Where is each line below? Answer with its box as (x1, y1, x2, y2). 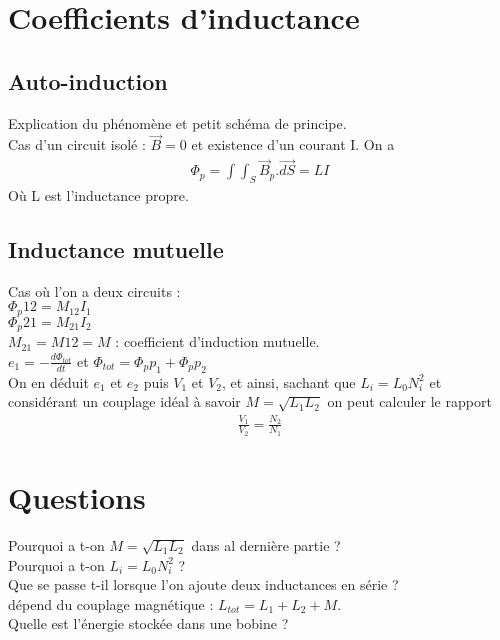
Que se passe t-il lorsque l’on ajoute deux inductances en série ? (8, 574, 399, 595)
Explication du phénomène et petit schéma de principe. (8, 112, 347, 133)
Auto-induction (8, 65, 168, 96)
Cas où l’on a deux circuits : (8, 280, 181, 301)
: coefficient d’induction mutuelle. (115, 331, 320, 352)
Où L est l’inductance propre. (8, 185, 189, 206)
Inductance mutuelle (8, 234, 224, 265)
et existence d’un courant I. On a (191, 134, 395, 155)
